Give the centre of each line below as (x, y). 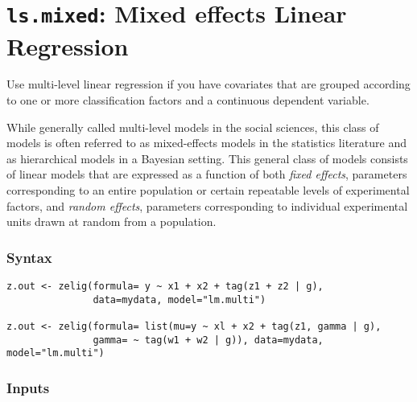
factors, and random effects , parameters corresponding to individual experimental (207, 205)
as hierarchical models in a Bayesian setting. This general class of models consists (207, 158)
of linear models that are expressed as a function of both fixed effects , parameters (207, 174)
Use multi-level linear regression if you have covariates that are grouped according (208, 84)
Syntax (29, 257)
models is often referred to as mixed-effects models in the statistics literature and (206, 143)
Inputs (28, 387)
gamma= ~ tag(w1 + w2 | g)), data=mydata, (208, 340)
